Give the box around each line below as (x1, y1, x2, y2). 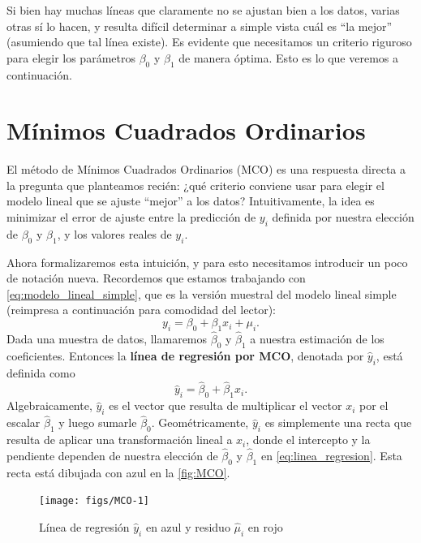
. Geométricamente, (151, 414, 249, 431)
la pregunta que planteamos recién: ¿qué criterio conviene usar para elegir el (6, 176, 384, 193)
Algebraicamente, (6, 397, 92, 414)
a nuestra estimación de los (250, 330, 384, 347)
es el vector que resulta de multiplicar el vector (109, 397, 342, 414)
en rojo (247, 518, 283, 535)
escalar (6, 414, 41, 431)
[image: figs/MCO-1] (39, 495, 150, 507)
